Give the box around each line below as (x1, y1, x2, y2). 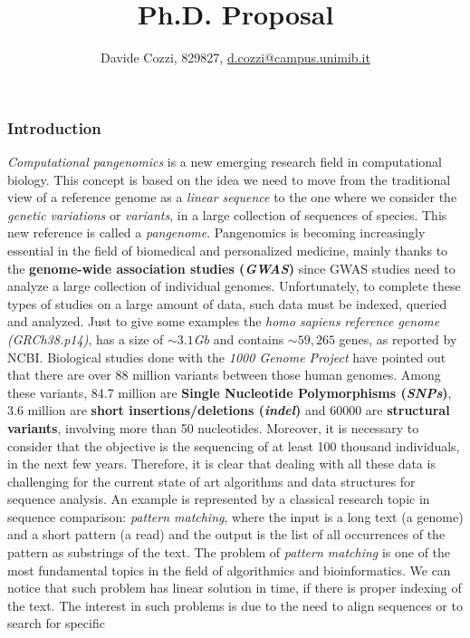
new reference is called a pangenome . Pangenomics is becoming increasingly (7, 223, 426, 242)
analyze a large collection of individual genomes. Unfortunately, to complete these (7, 276, 461, 295)
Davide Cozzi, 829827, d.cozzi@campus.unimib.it (101, 48, 370, 67)
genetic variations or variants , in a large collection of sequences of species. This (7, 205, 447, 224)
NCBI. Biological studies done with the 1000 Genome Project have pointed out (7, 347, 446, 366)
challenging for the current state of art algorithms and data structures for (7, 471, 416, 490)
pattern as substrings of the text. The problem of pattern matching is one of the (7, 543, 451, 562)
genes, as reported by (339, 329, 457, 348)
